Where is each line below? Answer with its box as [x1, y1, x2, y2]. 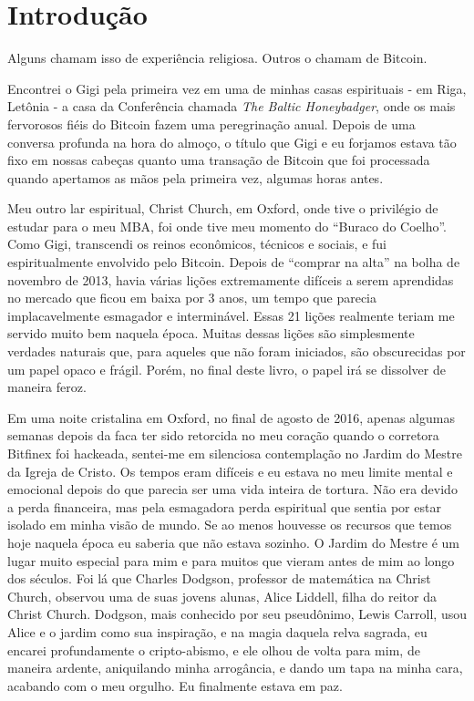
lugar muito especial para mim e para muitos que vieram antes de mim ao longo [7, 551, 455, 570]
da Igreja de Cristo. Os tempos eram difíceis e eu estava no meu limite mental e [7, 461, 453, 480]
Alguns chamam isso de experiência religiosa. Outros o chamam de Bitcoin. [7, 48, 428, 67]
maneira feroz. [7, 377, 87, 397]
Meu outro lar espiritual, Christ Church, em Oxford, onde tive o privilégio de [7, 199, 438, 218]
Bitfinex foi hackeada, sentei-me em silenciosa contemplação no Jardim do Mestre [7, 444, 462, 462]
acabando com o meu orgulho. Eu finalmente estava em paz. [7, 675, 343, 695]
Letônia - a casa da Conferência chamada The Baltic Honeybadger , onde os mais [7, 97, 456, 116]
